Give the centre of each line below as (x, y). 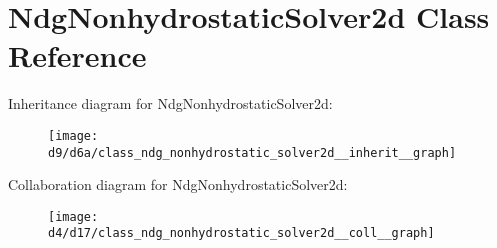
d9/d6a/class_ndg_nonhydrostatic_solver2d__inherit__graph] (252, 152)
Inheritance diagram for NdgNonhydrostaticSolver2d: (170, 103)
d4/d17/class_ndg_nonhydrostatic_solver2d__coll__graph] (241, 233)
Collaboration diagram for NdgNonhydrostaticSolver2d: (178, 184)
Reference (77, 55)
